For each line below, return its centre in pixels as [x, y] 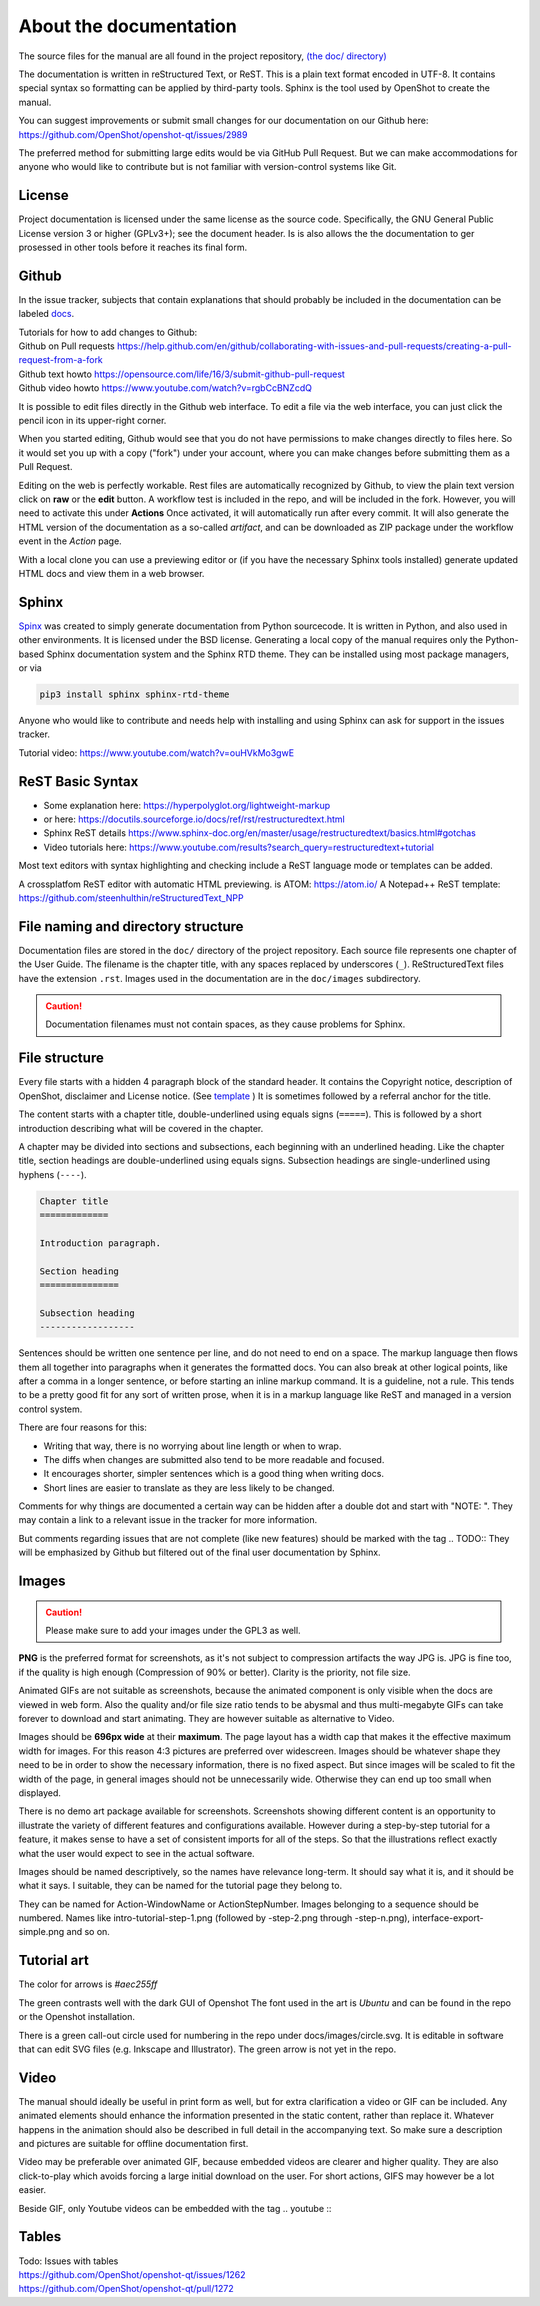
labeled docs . [46, 314]
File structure [61, 1058]
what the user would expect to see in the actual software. [136, 1853]
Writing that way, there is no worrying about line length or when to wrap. [192, 1446]
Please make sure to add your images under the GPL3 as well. [173, 1631]
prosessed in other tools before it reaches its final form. [133, 247]
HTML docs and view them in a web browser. [111, 573]
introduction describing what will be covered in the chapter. [141, 1128]
